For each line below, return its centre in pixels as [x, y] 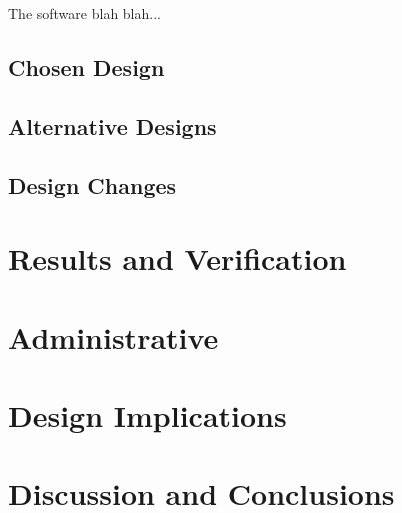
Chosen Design [86, 66]
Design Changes [92, 184]
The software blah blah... [84, 13]
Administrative [113, 336]
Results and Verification [177, 258]
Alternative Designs [112, 125]
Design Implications [147, 414]
